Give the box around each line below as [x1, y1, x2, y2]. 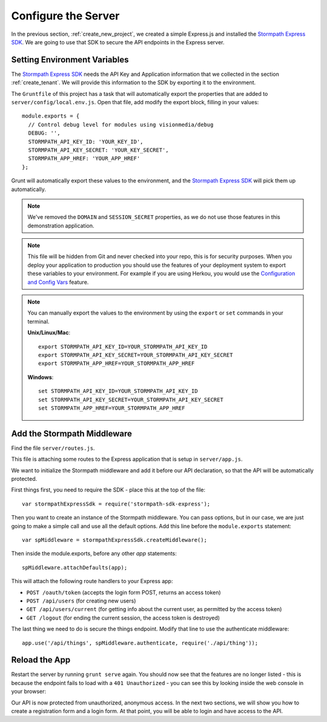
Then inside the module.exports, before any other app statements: [11, 550, 177, 557]
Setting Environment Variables [11, 55, 129, 65]
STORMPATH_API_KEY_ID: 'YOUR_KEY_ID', [28, 138, 144, 145]
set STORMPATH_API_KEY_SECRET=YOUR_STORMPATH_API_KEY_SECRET [38, 396, 223, 403]
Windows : [27, 373, 54, 381]
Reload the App [11, 655, 71, 665]
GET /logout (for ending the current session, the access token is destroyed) [26, 614, 220, 621]
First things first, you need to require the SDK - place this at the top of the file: [11, 486, 206, 493]
